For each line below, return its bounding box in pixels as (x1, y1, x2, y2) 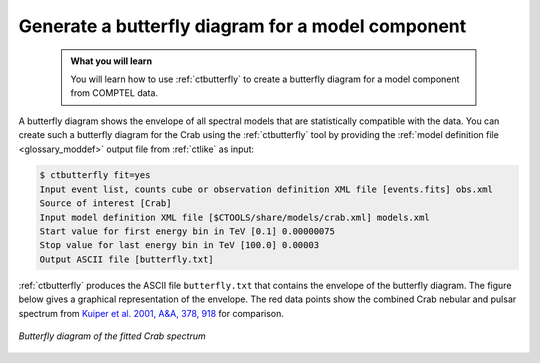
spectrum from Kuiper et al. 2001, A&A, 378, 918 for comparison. (18, 307, 285, 319)
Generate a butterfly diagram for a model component (18, 15, 467, 37)
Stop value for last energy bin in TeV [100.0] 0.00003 (39, 240, 320, 251)
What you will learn (70, 55, 153, 67)
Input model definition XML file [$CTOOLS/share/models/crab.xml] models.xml (39, 211, 430, 223)
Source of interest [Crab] (39, 198, 172, 209)
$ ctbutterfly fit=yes (39, 170, 151, 181)
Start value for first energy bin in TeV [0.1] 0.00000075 (39, 226, 335, 237)
